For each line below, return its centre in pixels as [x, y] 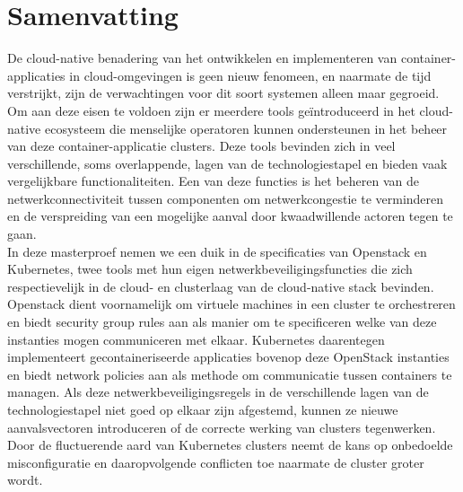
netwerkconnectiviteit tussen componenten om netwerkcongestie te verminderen [226, 198]
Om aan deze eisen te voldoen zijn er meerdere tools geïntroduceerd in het [211, 110]
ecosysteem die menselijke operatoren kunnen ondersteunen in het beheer [246, 128]
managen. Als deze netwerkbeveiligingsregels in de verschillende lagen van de [218, 392]
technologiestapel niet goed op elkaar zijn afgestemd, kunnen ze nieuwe [203, 409]
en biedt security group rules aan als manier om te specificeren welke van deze [222, 322]
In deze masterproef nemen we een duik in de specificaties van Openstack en [217, 251]
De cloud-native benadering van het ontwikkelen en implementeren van [202, 58]
